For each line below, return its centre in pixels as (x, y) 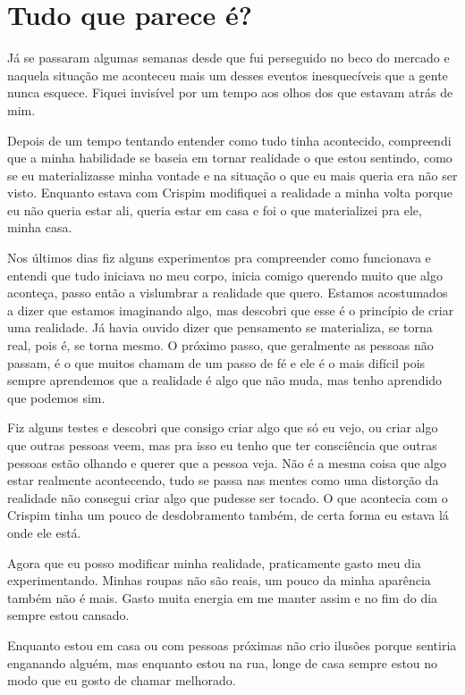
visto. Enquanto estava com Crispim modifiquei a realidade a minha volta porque (230, 193)
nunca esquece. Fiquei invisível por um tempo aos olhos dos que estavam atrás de (230, 92)
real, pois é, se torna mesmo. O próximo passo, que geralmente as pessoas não (220, 345)
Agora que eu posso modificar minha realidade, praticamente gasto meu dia (214, 562)
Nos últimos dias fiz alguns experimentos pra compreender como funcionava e (219, 258)
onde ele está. (44, 532)
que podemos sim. (56, 397)
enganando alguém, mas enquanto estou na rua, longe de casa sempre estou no (223, 662)
